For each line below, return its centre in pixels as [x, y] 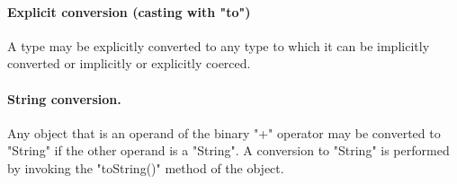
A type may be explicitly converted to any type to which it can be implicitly [219, 45]
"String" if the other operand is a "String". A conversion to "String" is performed [228, 150]
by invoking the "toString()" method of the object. [146, 167]
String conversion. [64, 98]
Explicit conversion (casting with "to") [129, 11]
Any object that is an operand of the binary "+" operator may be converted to [224, 132]
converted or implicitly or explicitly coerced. [129, 63]
